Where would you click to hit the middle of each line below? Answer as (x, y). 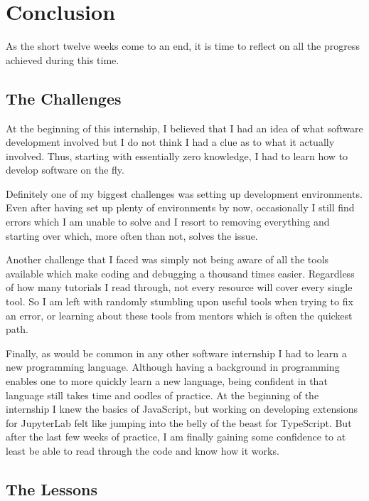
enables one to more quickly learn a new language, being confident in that (167, 381)
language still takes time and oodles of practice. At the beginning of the (162, 395)
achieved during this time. (63, 59)
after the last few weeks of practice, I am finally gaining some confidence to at (176, 437)
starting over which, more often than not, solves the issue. (132, 235)
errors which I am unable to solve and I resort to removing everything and (168, 222)
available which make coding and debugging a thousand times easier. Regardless (180, 273)
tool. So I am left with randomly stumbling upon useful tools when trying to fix (180, 301)
